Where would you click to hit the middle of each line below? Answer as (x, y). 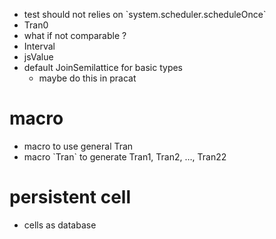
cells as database (60, 225)
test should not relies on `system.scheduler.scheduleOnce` (145, 14)
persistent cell (70, 197)
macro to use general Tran (78, 146)
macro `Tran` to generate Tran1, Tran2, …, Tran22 (125, 156)
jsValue (38, 57)
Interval (39, 46)
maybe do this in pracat (87, 78)
